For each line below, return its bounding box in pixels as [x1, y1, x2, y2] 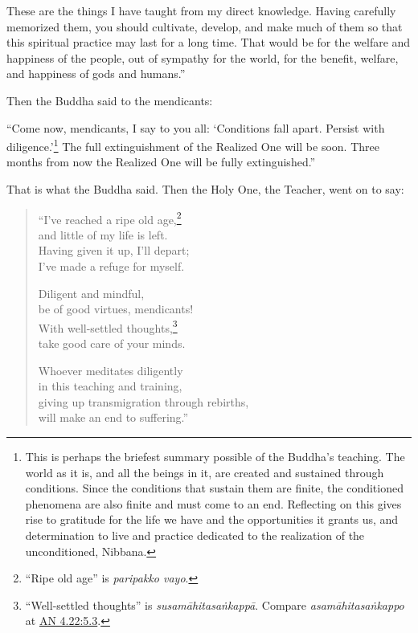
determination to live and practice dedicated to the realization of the [25, 527, 365, 543]
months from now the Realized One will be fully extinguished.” [6, 153, 316, 170]
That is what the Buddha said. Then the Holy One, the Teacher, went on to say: [6, 181, 404, 197]
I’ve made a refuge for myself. [38, 258, 185, 275]
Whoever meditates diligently [38, 361, 183, 378]
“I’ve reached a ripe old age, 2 [38, 208, 182, 227]
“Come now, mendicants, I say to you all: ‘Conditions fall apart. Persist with [6, 119, 385, 136]
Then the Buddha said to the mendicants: [6, 92, 213, 108]
